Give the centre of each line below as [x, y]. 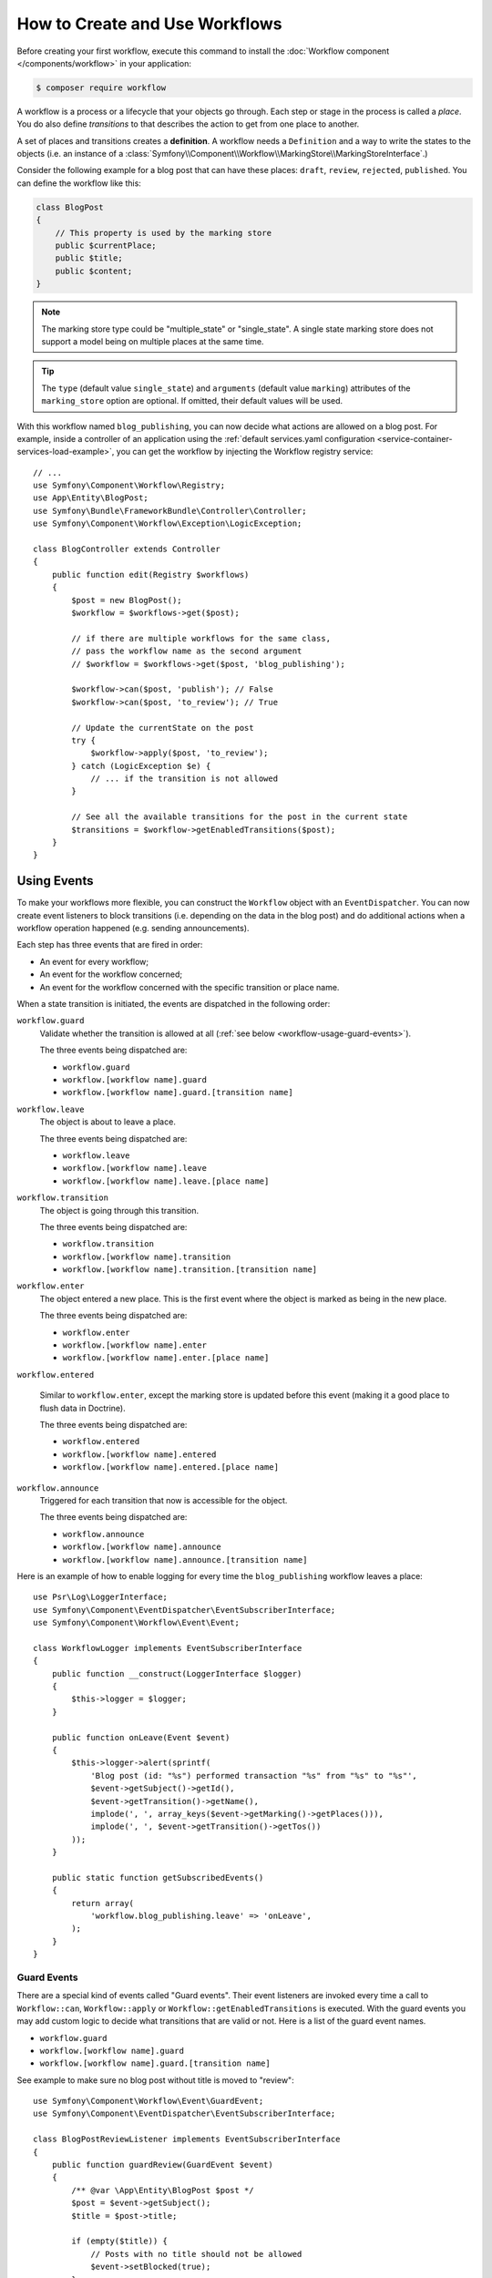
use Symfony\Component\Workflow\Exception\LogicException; [168, 523]
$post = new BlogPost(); [127, 600]
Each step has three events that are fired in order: [110, 945]
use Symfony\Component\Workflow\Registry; [129, 486]
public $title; [89, 258]
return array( [103, 1903]
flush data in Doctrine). [83, 1408]
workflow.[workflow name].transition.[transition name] [190, 1270]
